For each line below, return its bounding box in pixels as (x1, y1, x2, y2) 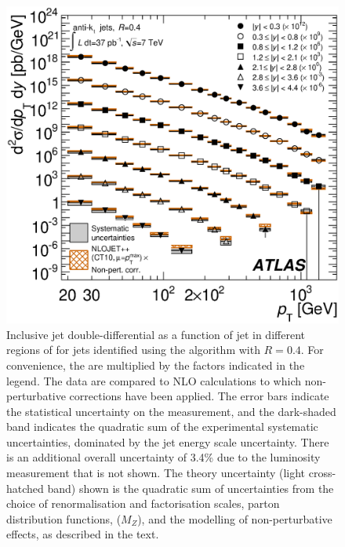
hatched (6, 480, 44, 496)
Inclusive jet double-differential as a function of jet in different (6, 326, 305, 342)
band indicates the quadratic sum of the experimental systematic (6, 418, 318, 435)
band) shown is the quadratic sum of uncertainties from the (47, 480, 334, 496)
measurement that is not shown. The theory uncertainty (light (6, 465, 306, 481)
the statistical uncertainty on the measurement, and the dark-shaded (6, 403, 336, 419)
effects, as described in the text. (6, 526, 159, 542)
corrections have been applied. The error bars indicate (69, 388, 329, 404)
